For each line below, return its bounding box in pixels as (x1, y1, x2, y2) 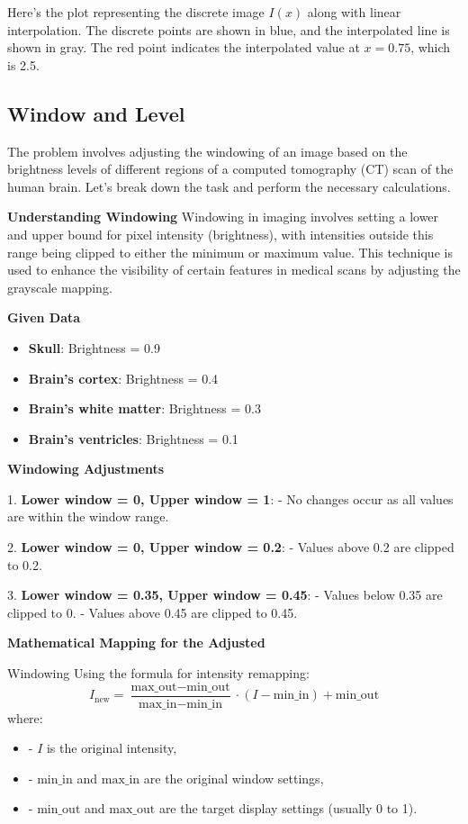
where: (7, 708, 43, 727)
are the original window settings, (143, 768, 324, 787)
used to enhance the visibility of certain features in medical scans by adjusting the (7, 260, 461, 279)
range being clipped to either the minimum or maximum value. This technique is (7, 242, 453, 261)
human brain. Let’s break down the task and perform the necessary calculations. (7, 177, 451, 195)
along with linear (307, 3, 401, 21)
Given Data (7, 308, 81, 327)
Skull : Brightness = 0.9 (28, 338, 160, 357)
